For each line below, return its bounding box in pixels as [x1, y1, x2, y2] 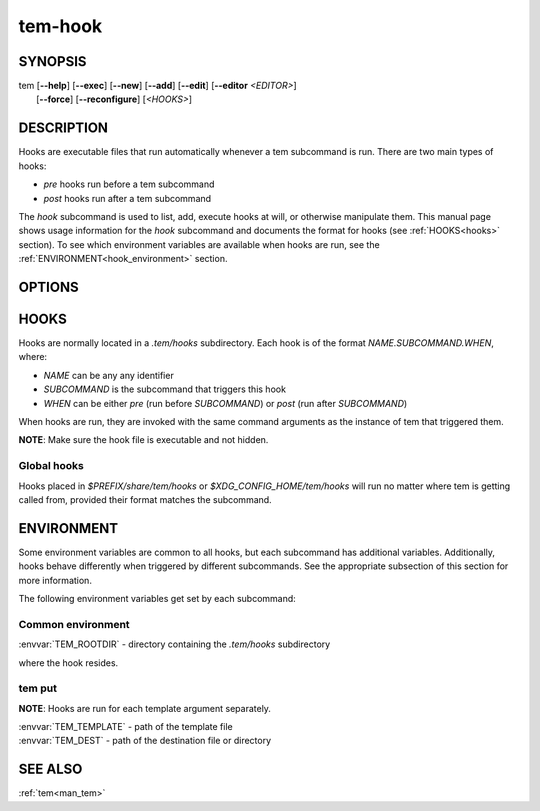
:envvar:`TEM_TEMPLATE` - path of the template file [18, 721, 234, 733]
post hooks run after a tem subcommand [43, 192, 212, 204]
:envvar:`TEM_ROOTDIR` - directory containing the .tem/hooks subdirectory [18, 638, 331, 650]
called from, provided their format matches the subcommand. [18, 493, 272, 505]
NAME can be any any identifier [43, 369, 174, 381]
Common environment [18, 617, 130, 631]
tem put [18, 681, 57, 695]
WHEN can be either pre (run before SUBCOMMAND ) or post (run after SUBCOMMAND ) [43, 397, 408, 409]
